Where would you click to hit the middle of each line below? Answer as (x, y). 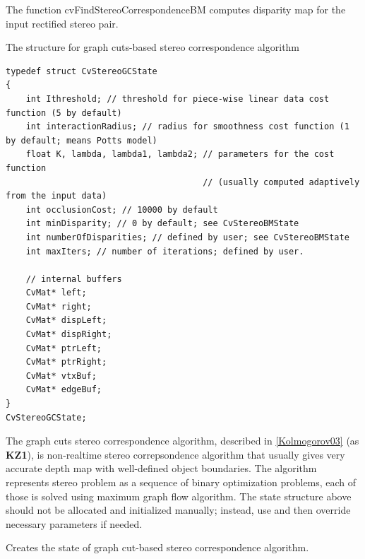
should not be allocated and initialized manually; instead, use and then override (178, 510)
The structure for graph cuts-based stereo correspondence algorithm (153, 47)
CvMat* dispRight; (69, 335)
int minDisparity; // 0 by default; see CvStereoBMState (162, 224)
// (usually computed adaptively (281, 182)
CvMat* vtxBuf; (61, 376)
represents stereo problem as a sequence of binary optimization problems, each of (181, 482)
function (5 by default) (64, 113)
